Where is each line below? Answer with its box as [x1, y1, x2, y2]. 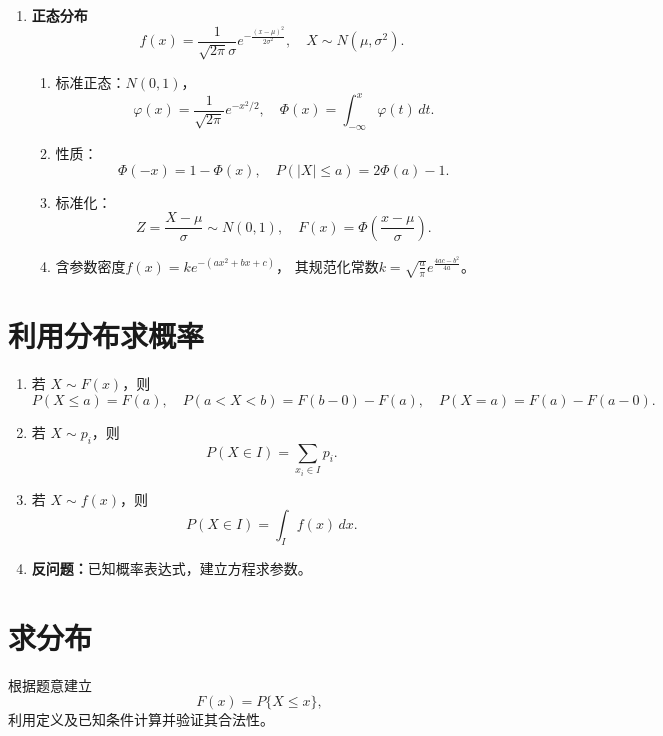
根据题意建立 [8, 674, 92, 695]
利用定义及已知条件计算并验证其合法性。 [8, 709, 274, 730]
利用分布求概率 [8, 315, 205, 356]
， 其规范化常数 [276, 255, 379, 276]
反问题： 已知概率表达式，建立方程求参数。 [31, 557, 312, 578]
